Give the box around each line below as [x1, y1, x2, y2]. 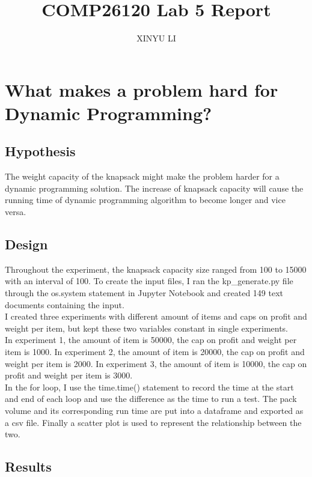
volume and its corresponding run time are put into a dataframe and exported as [5, 404, 304, 416]
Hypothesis [5, 142, 76, 160]
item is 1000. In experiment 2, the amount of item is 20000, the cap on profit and [5, 345, 305, 358]
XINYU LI [136, 32, 176, 44]
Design [5, 235, 48, 254]
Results [5, 457, 52, 476]
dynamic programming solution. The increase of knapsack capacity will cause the [5, 181, 304, 194]
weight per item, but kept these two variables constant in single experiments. [5, 321, 289, 334]
